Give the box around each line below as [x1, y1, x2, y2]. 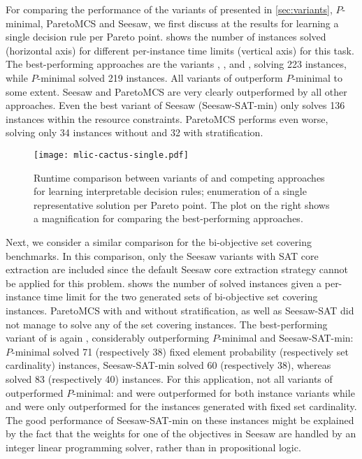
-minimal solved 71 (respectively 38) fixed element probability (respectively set [12, 344, 349, 358]
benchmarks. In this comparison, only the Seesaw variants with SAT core [6, 248, 319, 263]
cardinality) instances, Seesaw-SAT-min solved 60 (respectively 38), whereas [6, 358, 331, 372]
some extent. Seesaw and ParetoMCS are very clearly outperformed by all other [6, 84, 347, 99]
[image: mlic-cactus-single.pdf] [34, 150, 189, 160]
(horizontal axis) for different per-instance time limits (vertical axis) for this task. [6, 43, 354, 57]
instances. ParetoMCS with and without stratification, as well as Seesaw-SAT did [6, 303, 354, 317]
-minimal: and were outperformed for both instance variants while [73, 385, 355, 400]
